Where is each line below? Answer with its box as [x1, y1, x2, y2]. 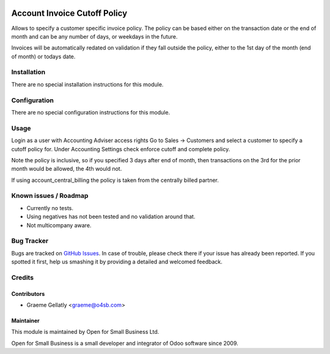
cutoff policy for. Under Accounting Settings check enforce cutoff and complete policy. [11, 145, 230, 153]
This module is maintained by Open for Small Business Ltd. [11, 328, 159, 336]
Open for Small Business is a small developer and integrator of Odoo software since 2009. [11, 339, 238, 347]
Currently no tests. [26, 204, 73, 211]
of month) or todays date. [11, 53, 76, 60]
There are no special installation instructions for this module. [11, 80, 164, 88]
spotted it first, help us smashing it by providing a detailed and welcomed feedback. [11, 258, 222, 266]
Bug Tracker [11, 236, 49, 245]
